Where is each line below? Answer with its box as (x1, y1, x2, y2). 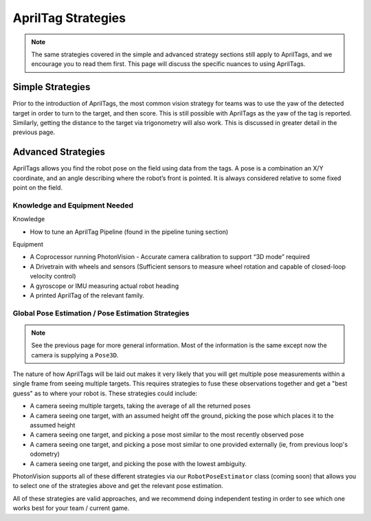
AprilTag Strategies (12, 10, 126, 25)
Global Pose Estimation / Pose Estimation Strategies (12, 308, 190, 318)
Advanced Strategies (12, 146, 106, 158)
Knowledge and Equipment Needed (12, 200, 134, 210)
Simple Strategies (12, 81, 91, 93)
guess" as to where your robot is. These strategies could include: (12, 389, 198, 397)
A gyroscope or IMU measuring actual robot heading (30, 282, 179, 290)
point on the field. (12, 184, 63, 192)
